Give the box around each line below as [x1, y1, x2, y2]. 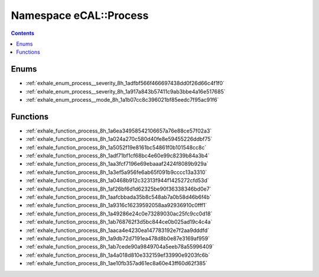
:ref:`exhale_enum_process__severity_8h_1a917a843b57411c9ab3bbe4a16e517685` [25, 88, 226, 95]
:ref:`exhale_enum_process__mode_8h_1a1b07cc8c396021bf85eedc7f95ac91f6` [25, 96, 219, 104]
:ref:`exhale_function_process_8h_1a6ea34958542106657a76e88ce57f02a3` [25, 127, 212, 134]
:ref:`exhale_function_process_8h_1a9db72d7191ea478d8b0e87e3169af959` [25, 235, 210, 242]
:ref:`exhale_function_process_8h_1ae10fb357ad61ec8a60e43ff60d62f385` [25, 260, 208, 267]
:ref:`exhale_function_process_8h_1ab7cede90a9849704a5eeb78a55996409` [25, 243, 214, 250]
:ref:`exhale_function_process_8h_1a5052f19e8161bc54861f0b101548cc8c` [25, 144, 207, 151]
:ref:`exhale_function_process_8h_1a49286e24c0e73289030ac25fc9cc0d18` [25, 210, 213, 217]
